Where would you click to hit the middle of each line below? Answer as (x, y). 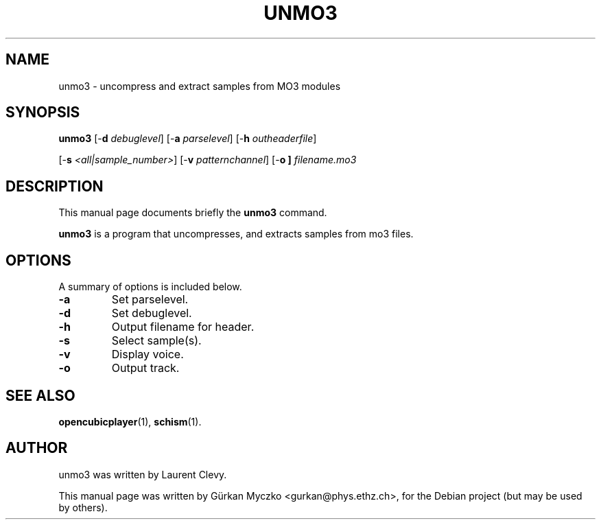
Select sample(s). (156, 341)
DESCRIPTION (55, 186)
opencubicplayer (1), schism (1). (130, 421)
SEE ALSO (40, 395)
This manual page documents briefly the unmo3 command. (193, 213)
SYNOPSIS (43, 113)
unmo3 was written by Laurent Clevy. (143, 474)
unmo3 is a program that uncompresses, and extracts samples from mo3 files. (236, 234)
